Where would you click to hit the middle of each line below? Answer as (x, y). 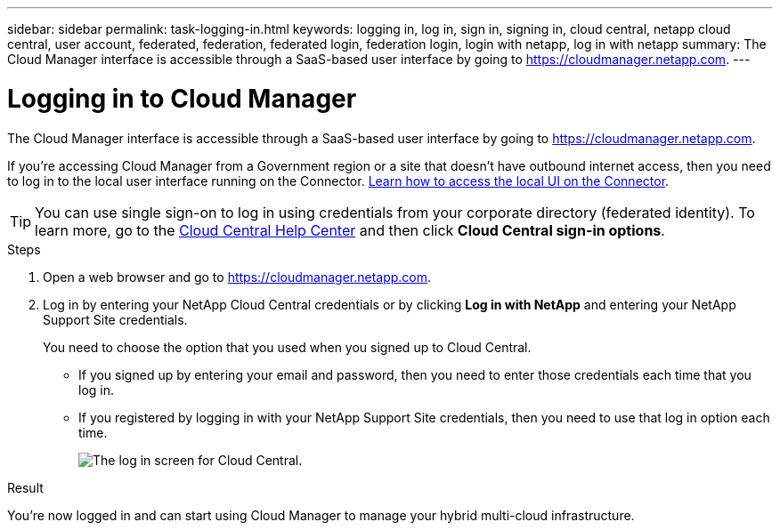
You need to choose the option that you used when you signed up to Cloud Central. (287, 347)
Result (25, 487)
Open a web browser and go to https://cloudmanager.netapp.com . (237, 277)
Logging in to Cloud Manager (182, 98)
